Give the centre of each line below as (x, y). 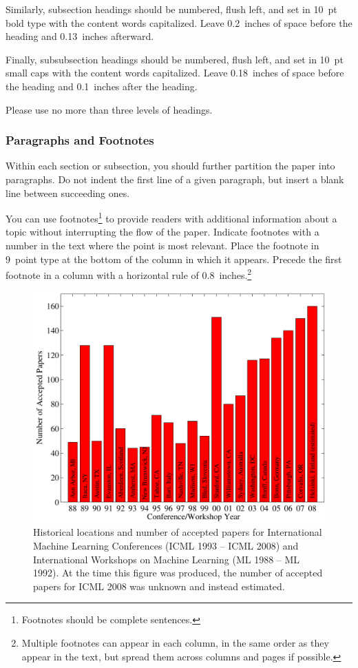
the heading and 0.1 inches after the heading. (102, 86)
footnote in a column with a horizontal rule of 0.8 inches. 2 (129, 274)
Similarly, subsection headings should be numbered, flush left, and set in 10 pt (171, 9)
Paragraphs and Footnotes (80, 140)
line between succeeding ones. (68, 192)
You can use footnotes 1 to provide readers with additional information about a (171, 217)
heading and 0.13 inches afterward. (80, 36)
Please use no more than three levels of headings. (109, 109)
